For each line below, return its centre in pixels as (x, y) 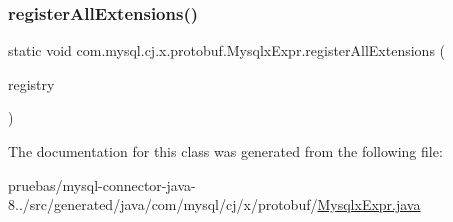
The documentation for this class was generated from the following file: (225, 151)
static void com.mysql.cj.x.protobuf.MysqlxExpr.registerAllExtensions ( (227, 50)
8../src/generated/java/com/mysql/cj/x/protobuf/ (163, 204)
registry (31, 83)
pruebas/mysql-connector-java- (102, 184)
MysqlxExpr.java (369, 204)
